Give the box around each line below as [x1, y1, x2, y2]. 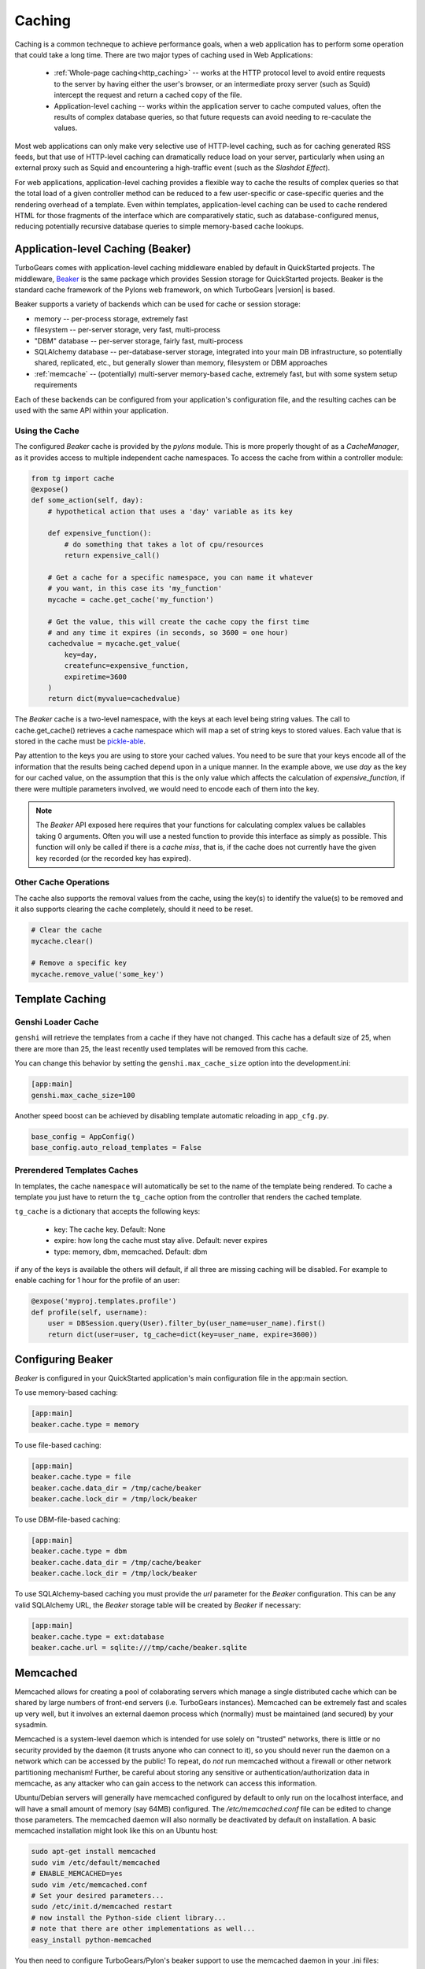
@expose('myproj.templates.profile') [31, 1296, 177, 1306]
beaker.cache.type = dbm [31, 1547, 128, 1556]
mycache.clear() [31, 936, 94, 945]
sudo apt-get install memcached [31, 1847, 157, 1856]
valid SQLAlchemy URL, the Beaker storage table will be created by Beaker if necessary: [14, 1600, 301, 1610]
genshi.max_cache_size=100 [31, 1091, 135, 1099]
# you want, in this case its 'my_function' [47, 584, 223, 593]
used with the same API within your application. [14, 406, 169, 415]
